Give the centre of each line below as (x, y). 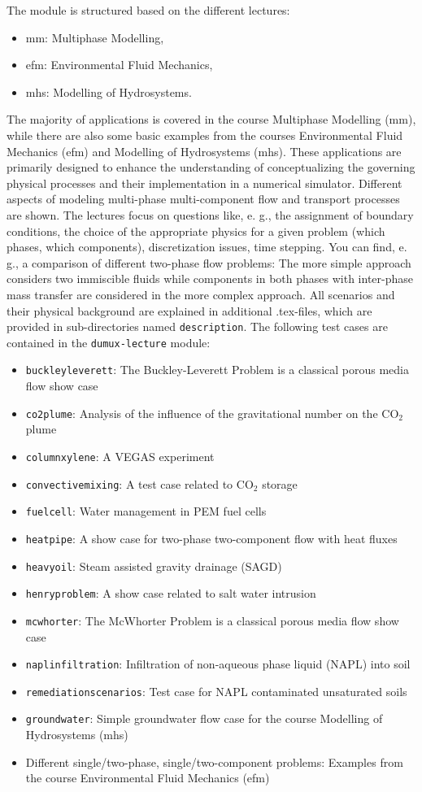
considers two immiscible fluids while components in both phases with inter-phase (210, 279)
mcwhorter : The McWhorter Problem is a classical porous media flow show (212, 620)
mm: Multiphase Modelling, (95, 37)
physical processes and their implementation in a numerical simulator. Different (204, 183)
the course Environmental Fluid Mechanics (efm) (148, 778)
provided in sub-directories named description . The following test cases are (197, 326)
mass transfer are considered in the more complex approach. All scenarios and (201, 294)
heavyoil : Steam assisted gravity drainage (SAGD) (154, 566)
